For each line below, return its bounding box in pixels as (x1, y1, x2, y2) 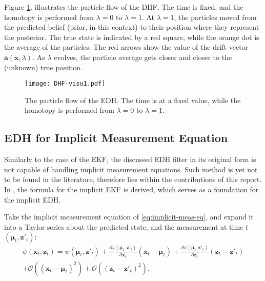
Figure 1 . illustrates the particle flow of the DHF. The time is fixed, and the (4, 2, 243, 12)
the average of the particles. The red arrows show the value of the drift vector (4, 42, 249, 52)
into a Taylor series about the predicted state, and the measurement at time (4, 221, 243, 232)
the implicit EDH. (4, 194, 61, 205)
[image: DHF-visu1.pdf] (25, 80, 106, 88)
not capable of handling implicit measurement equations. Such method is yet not (4, 164, 258, 174)
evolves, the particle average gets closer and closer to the (54, 51, 232, 62)
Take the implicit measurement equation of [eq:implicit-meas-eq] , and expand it (4, 211, 254, 222)
